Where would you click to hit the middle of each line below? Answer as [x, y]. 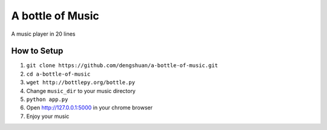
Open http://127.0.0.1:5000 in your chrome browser [89, 108]
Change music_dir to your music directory [81, 91]
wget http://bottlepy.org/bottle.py [81, 83]
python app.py [47, 99]
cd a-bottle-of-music [58, 74]
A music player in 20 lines [43, 34]
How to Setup [37, 51]
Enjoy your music [48, 116]
